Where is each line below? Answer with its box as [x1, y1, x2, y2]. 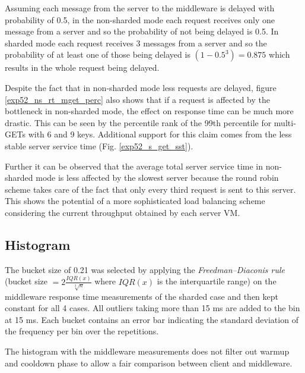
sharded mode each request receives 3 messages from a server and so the [5, 36, 267, 49]
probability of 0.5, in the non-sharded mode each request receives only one [5, 13, 275, 26]
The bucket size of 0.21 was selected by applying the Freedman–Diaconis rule [5, 263, 285, 275]
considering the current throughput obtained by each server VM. [5, 206, 240, 218]
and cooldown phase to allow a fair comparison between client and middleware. [5, 356, 293, 369]
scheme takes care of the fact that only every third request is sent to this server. [5, 183, 296, 195]
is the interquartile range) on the [157, 275, 277, 287]
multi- [274, 116, 296, 128]
